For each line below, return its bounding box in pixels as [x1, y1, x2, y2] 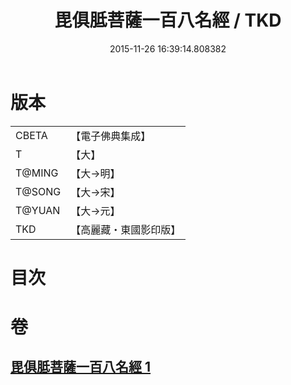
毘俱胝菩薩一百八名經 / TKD [54, 9, 282, 32]
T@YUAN [15, 203, 61, 217]
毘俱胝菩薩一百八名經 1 [10, 359, 152, 376]
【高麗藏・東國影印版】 [70, 222, 182, 236]
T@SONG [15, 184, 62, 198]
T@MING [15, 166, 59, 180]
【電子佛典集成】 [70, 129, 152, 143]
